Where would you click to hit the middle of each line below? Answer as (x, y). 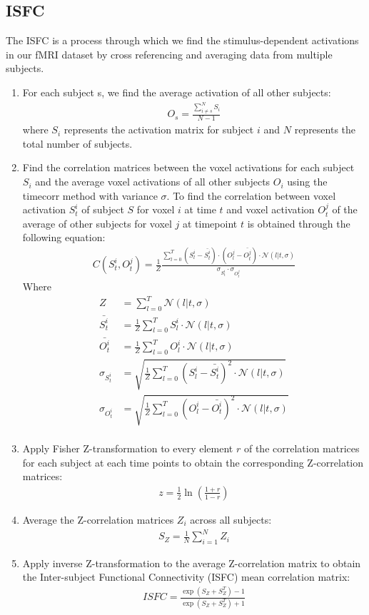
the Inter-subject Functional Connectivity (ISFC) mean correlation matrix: (186, 577)
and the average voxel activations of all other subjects (153, 182)
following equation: (64, 237)
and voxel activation (271, 209)
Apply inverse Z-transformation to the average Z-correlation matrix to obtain (192, 563)
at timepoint (210, 223)
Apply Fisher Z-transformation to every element (128, 448)
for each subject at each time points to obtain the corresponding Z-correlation (193, 462)
